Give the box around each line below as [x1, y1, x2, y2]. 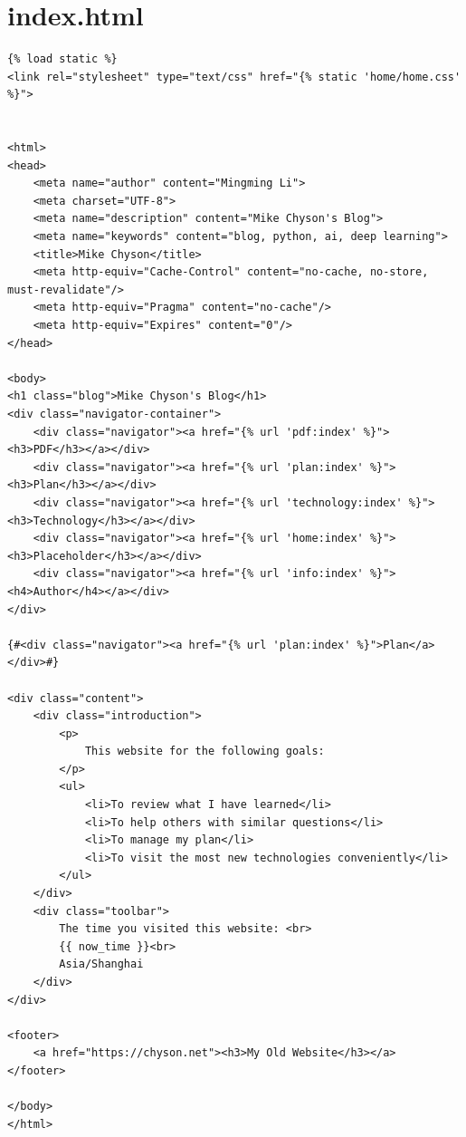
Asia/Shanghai [59, 958, 144, 971]
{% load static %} [7, 53, 118, 66]
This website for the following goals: [84, 745, 325, 758]
